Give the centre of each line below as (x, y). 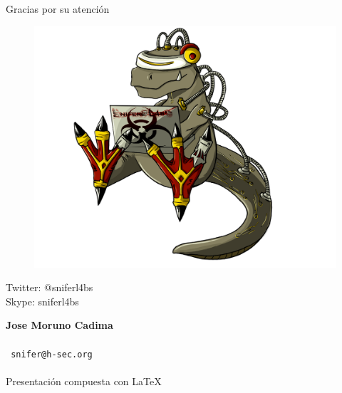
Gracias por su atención (58, 9)
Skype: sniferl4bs (42, 301)
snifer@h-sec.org (52, 354)
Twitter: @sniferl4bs (50, 287)
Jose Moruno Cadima (59, 325)
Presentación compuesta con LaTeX (84, 381)
